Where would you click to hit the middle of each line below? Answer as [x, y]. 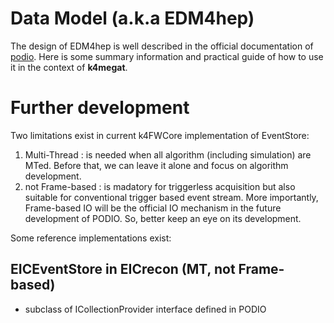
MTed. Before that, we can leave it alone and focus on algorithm [156, 165]
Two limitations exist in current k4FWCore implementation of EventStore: [160, 135]
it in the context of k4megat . [69, 67]
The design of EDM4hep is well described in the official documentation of [162, 46]
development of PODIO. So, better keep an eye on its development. [163, 218]
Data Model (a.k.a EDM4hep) [132, 18]
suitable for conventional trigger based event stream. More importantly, [171, 197]
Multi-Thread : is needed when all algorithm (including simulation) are [168, 154]
